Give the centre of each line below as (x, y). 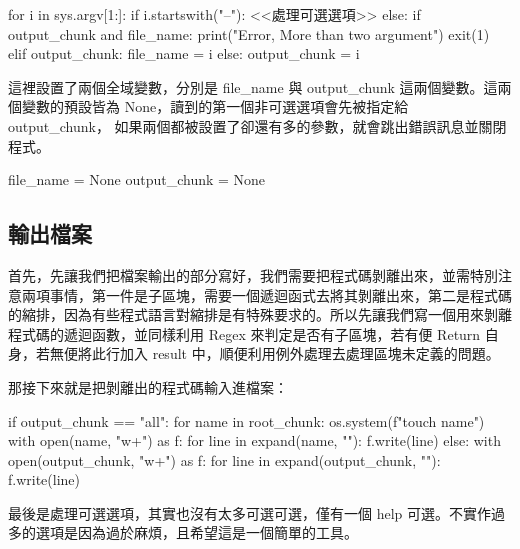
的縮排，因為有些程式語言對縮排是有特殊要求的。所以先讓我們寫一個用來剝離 (260, 314)
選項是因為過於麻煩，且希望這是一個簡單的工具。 (196, 532)
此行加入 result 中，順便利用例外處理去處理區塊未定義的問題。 (295, 353)
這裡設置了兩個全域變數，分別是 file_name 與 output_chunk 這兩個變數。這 (253, 86)
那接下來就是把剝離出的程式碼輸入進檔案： (148, 386)
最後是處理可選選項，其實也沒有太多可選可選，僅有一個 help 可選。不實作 (249, 512)
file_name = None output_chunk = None (137, 179)
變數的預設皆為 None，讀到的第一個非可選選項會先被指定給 (215, 106)
